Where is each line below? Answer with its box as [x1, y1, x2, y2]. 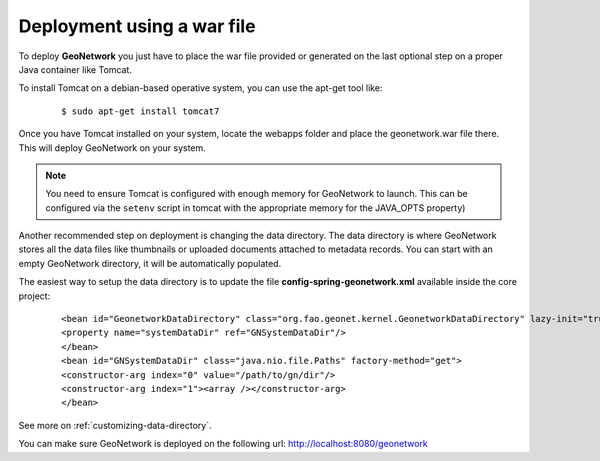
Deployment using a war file [18, 15, 256, 37]
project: [18, 290, 51, 302]
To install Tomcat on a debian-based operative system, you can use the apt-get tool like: [18, 82, 383, 94]
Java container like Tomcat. [18, 63, 132, 75]
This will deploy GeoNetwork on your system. [18, 141, 207, 154]
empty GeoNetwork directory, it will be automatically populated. [18, 257, 282, 269]
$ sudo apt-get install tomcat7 [61, 105, 220, 117]
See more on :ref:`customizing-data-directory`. [18, 419, 212, 431]
